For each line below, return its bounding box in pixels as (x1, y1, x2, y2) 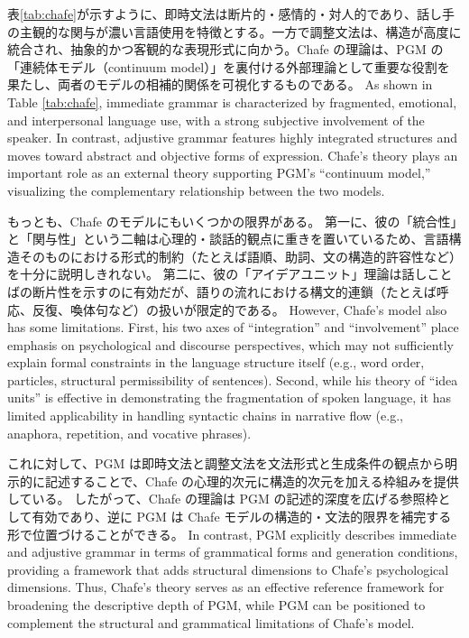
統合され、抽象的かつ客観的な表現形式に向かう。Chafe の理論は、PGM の (7, 40, 444, 59)
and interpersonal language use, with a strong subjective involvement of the (7, 110, 425, 129)
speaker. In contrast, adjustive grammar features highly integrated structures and (7, 128, 457, 147)
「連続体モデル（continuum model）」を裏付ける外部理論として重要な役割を (7, 57, 450, 76)
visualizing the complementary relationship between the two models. (7, 180, 385, 199)
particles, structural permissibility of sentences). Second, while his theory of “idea (7, 370, 458, 389)
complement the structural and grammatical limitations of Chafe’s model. (7, 613, 415, 632)
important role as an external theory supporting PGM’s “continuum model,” (7, 163, 431, 182)
